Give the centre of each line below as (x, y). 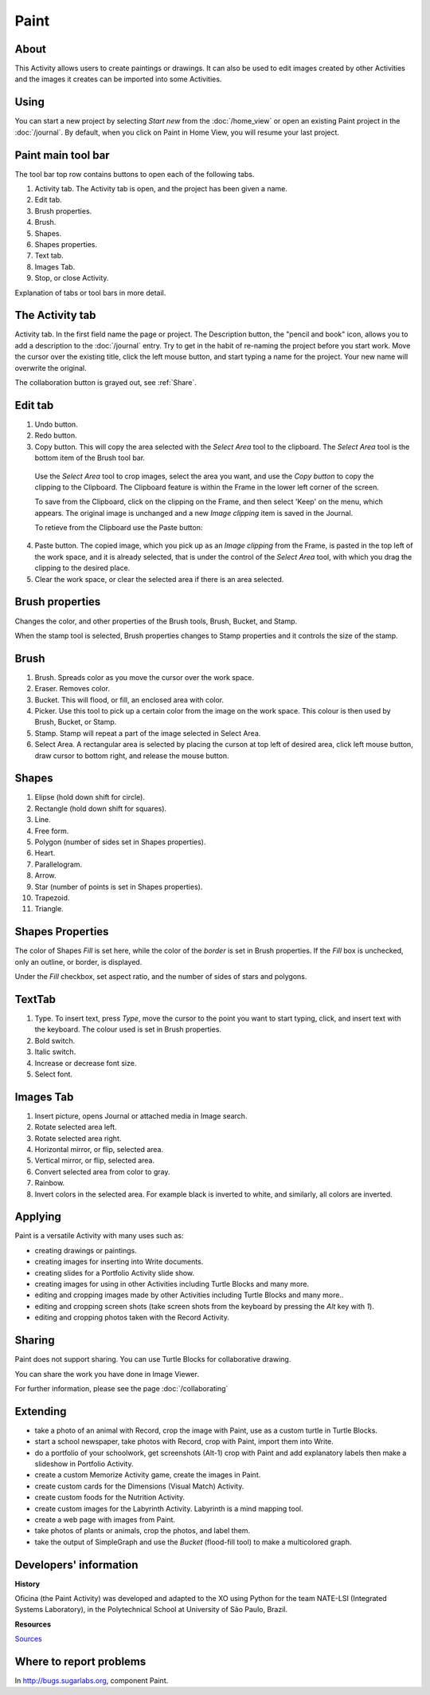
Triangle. (49, 909)
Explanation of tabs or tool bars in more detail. (90, 293)
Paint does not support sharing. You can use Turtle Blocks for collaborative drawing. (153, 1359)
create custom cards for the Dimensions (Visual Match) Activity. (139, 1486)
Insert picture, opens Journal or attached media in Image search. (141, 1115)
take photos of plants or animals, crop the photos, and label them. (143, 1531)
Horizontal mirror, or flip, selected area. (99, 1149)
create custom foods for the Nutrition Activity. (110, 1497)
